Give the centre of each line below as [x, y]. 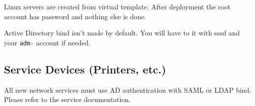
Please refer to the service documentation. [67, 99]
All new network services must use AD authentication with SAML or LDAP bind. [128, 89]
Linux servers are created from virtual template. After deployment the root [117, 6]
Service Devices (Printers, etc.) [85, 69]
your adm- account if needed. [47, 42]
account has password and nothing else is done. [75, 16]
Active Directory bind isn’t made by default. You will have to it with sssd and [122, 33]
